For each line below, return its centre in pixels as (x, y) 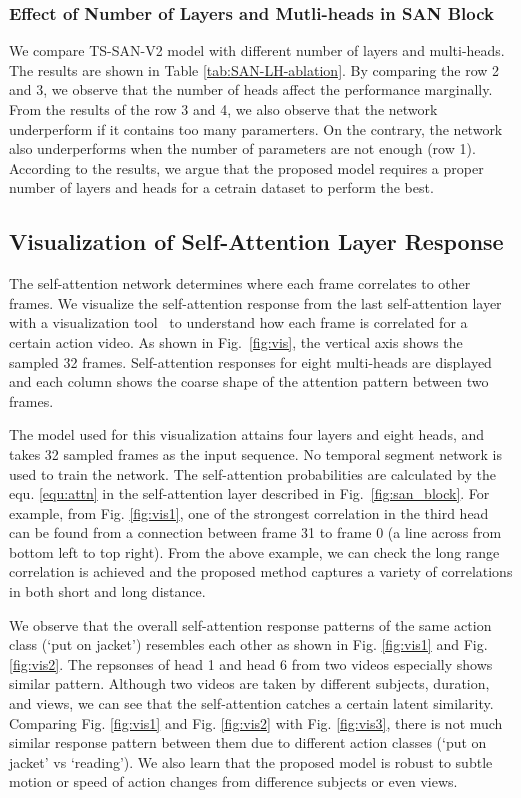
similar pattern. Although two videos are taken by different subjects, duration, (249, 683)
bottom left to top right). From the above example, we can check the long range (254, 551)
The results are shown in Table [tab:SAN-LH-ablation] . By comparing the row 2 (254, 69)
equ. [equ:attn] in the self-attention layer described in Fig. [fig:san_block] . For (249, 493)
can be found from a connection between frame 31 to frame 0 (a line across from (255, 532)
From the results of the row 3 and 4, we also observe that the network (223, 109)
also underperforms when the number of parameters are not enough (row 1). (242, 148)
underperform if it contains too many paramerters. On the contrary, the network (256, 128)
